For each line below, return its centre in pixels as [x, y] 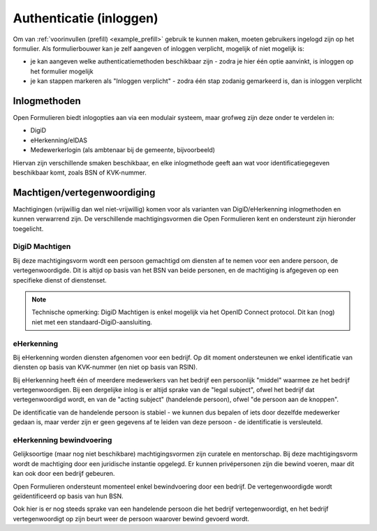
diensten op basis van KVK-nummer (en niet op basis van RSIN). [105, 367]
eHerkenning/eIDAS [59, 140]
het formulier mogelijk [62, 71]
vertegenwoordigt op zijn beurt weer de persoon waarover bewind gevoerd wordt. [131, 518]
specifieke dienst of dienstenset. [60, 280]
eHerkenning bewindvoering [62, 440]
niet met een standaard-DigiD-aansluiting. [92, 322]
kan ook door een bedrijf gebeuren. [64, 474]
